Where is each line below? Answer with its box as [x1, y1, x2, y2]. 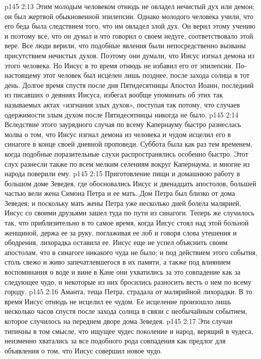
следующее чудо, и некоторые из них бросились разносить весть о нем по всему [5, 276, 251, 287]
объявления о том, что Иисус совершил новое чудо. [5, 345, 163, 355]
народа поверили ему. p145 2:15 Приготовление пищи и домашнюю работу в [5, 168, 240, 179]
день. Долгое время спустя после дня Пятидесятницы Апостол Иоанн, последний [5, 79, 254, 90]
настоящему [5, 70, 41, 80]
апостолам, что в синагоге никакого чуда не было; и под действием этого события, [5, 247, 257, 257]
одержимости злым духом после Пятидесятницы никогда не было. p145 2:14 [5, 109, 239, 119]
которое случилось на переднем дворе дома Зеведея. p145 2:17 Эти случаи [5, 316, 233, 326]
